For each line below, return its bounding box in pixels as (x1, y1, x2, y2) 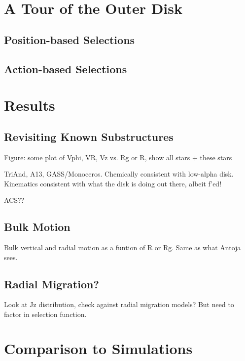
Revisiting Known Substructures (4, 129, 174, 144)
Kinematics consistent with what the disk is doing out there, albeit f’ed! (4, 178, 222, 188)
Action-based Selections (4, 61, 127, 76)
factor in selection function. (4, 309, 87, 319)
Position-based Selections (4, 32, 135, 47)
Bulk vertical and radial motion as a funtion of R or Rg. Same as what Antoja (4, 242, 241, 253)
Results (4, 95, 55, 115)
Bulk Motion (4, 219, 70, 234)
